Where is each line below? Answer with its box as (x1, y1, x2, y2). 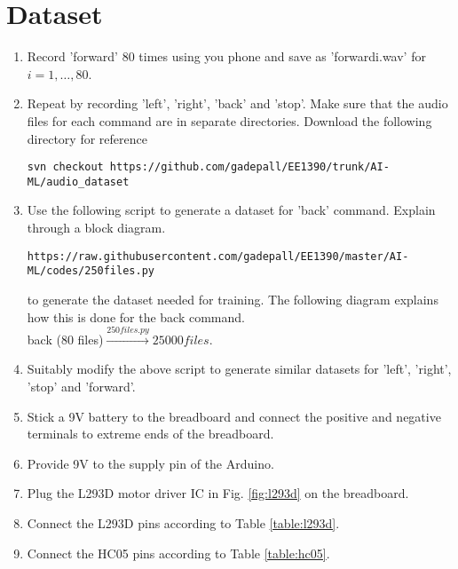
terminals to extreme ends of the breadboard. (27, 424, 274, 443)
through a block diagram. (27, 218, 166, 236)
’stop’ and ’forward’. (27, 377, 136, 396)
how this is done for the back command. (27, 307, 245, 326)
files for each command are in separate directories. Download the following (27, 111, 432, 130)
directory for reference (27, 129, 147, 147)
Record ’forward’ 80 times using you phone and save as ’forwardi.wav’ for (27, 47, 426, 66)
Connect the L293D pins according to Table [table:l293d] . (27, 514, 340, 533)
